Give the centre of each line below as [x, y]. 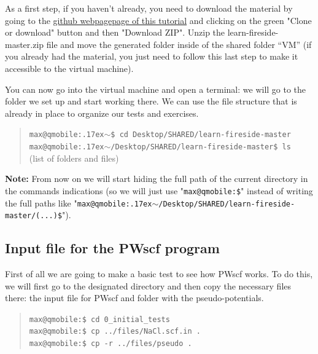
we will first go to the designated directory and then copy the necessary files [148, 285]
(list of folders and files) [74, 158]
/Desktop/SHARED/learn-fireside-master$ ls [201, 147]
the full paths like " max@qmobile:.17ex [79, 203]
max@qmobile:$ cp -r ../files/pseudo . [111, 344]
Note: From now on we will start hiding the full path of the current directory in [157, 179]
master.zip [25, 44]
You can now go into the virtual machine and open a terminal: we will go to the [156, 89]
